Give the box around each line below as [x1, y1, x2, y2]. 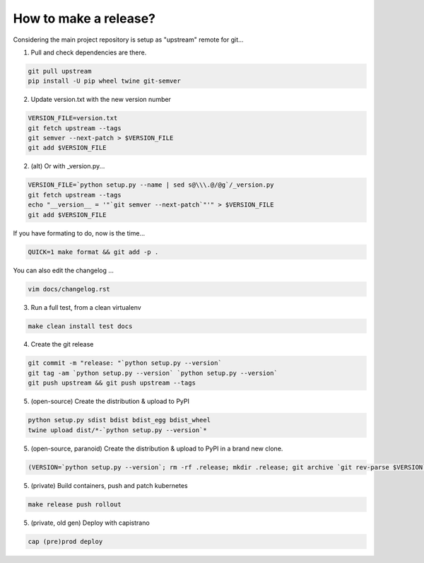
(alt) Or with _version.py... [30, 162, 105, 170]
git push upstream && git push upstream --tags [28, 379, 196, 387]
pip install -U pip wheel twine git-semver [28, 77, 182, 85]
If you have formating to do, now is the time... [13, 228, 145, 237]
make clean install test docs [28, 322, 133, 330]
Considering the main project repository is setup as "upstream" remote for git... [13, 35, 244, 44]
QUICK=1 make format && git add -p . [28, 248, 159, 256]
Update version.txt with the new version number [30, 95, 171, 104]
